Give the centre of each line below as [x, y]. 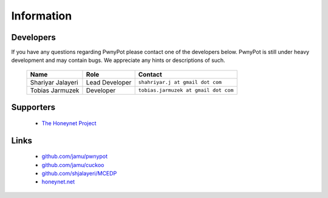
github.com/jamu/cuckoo [73, 165]
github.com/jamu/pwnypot [75, 156]
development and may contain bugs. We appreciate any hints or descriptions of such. [118, 60]
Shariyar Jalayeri [54, 82]
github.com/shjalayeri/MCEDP [79, 174]
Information [42, 16]
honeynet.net [58, 182]
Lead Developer [109, 82]
